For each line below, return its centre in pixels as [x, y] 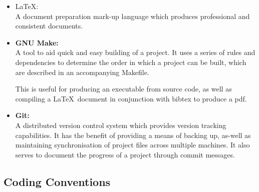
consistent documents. [49, 26]
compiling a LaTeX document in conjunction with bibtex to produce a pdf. [131, 98]
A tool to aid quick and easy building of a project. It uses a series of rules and [135, 52]
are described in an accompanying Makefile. [82, 72]
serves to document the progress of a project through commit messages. [125, 154]
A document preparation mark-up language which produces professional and [133, 16]
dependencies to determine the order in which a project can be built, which [131, 62]
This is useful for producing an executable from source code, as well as [123, 89]
